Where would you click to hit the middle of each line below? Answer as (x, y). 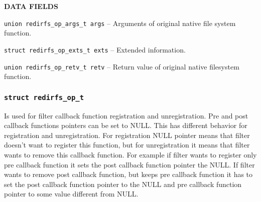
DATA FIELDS (31, 6)
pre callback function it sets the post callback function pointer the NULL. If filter (129, 164)
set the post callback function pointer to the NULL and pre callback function (123, 184)
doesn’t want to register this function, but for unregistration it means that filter (127, 145)
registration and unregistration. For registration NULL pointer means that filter (127, 135)
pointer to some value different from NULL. (71, 194)
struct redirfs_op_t (44, 97)
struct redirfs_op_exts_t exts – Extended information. (95, 49)
